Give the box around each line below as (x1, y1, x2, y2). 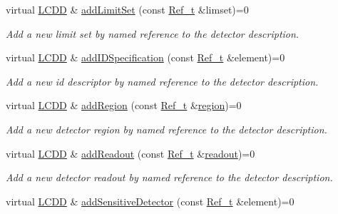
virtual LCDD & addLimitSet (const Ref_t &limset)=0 (6, 2, 249, 16)
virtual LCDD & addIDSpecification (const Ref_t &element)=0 (6, 50, 285, 65)
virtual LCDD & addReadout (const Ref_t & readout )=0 (6, 146, 255, 160)
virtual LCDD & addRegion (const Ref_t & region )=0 (6, 98, 242, 113)
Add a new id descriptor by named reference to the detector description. (6, 73, 319, 88)
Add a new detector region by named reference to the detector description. (6, 121, 327, 136)
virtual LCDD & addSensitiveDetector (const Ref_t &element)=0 (6, 193, 295, 208)
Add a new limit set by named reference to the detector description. (6, 26, 299, 41)
